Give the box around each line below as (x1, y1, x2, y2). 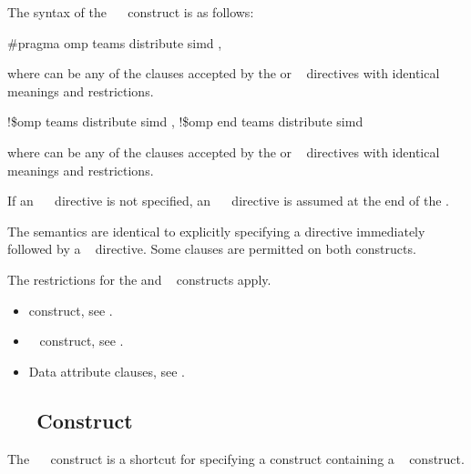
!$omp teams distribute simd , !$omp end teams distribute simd (7, 112, 363, 131)
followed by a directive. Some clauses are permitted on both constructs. (7, 239, 416, 258)
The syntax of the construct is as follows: (7, 3, 254, 21)
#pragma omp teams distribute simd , (7, 33, 222, 52)
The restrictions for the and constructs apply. (7, 269, 271, 288)
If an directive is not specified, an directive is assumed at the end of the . (7, 191, 449, 210)
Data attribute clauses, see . (28, 361, 185, 380)
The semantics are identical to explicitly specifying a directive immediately (7, 221, 425, 240)
